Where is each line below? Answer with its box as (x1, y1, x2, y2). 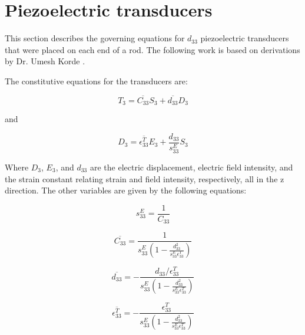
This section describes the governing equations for (5, 32, 185, 44)
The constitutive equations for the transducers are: (5, 74, 188, 87)
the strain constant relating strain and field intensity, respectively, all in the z (5, 172, 284, 185)
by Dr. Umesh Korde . (5, 55, 85, 67)
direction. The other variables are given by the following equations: (5, 184, 247, 196)
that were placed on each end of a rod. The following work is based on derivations (5, 43, 300, 55)
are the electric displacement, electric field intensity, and (89, 160, 293, 173)
